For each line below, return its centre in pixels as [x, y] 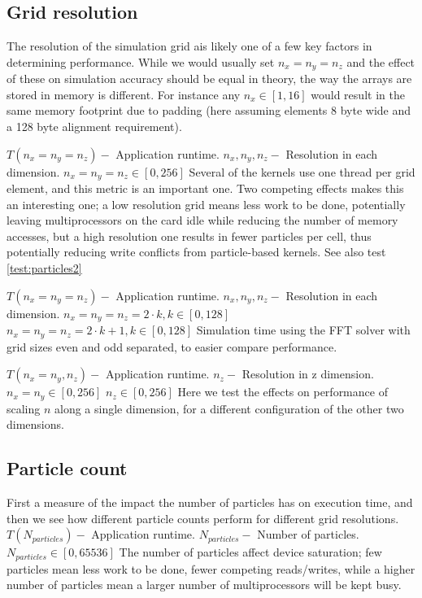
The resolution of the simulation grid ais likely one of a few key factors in [189, 46]
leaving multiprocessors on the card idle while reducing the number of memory [202, 220]
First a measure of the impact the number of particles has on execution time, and [210, 502]
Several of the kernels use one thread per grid [302, 171]
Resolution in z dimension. [308, 374]
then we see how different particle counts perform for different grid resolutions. [203, 518]
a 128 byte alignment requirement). [94, 127]
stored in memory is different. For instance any [124, 94]
